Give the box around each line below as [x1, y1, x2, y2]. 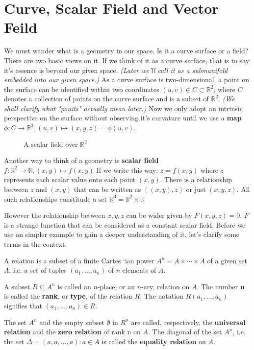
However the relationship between [4, 210, 105, 220]
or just [186, 184, 206, 194]
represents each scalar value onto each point [4, 174, 136, 185]
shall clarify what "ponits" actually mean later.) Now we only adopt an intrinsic [4, 103, 243, 113]
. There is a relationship [160, 174, 232, 185]
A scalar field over [24, 139, 78, 149]
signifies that [4, 300, 42, 310]
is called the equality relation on [102, 336, 206, 346]
